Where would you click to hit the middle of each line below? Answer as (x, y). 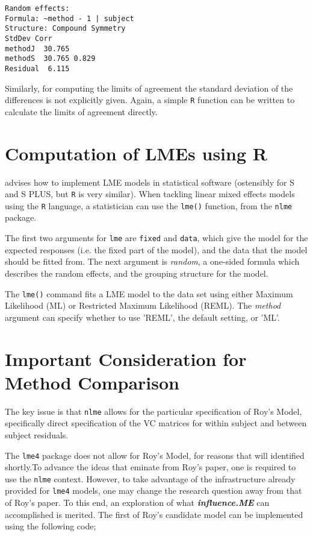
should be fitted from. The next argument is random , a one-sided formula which (152, 261)
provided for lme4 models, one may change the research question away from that (153, 490)
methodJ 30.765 (37, 49)
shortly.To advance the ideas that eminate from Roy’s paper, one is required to (150, 467)
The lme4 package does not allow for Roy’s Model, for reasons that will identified (155, 455)
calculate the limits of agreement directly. (81, 111)
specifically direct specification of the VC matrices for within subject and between (156, 423)
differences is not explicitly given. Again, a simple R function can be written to (150, 100)
